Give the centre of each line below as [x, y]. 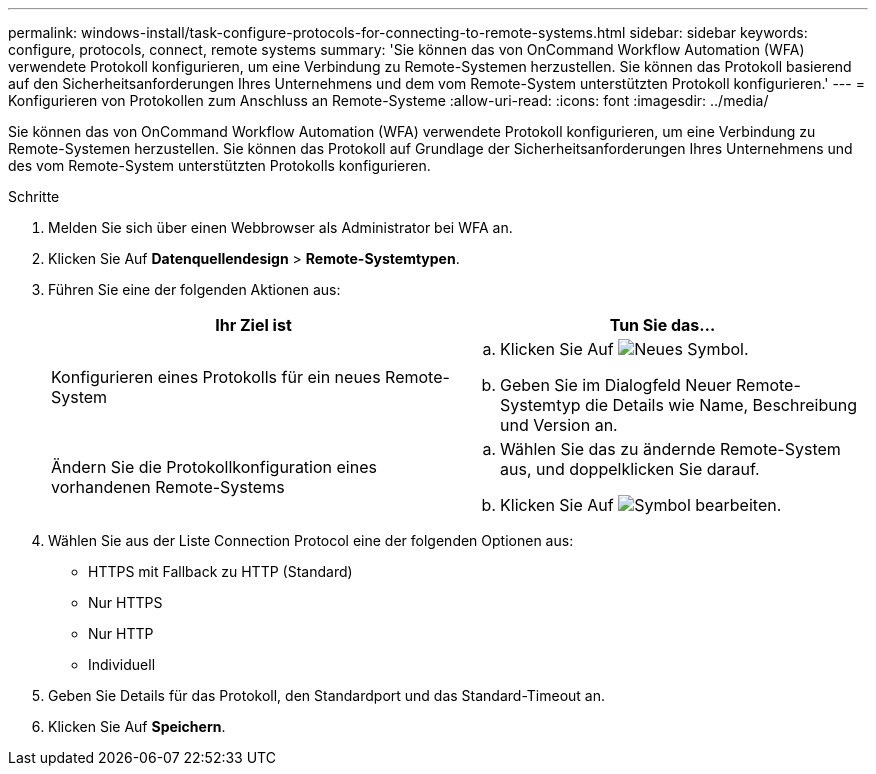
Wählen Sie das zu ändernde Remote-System [670, 449]
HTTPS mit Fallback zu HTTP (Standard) [220, 571]
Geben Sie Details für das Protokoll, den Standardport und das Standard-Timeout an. [327, 695]
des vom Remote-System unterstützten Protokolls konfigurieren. [219, 165]
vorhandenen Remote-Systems [168, 487]
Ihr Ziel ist [253, 325]
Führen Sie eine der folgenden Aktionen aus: [194, 289]
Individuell [122, 664]
